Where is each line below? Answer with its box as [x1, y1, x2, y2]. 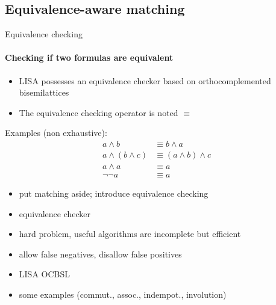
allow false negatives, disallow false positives [19, 247, 182, 260]
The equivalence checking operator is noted [19, 106, 178, 119]
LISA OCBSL [19, 268, 70, 280]
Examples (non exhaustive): [5, 126, 107, 139]
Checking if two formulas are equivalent [5, 51, 174, 64]
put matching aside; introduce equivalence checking [19, 187, 209, 200]
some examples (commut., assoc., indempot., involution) [19, 288, 227, 301]
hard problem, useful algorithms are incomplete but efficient [19, 227, 241, 240]
